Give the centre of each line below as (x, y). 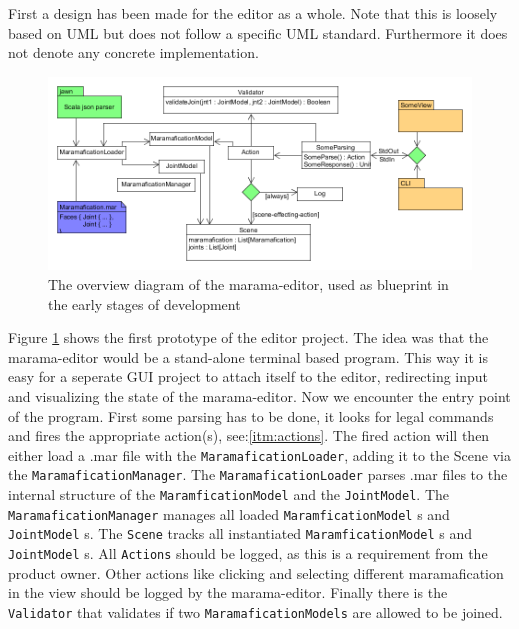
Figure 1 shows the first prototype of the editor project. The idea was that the (248, 337)
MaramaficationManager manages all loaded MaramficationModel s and (229, 513)
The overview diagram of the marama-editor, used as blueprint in (248, 283)
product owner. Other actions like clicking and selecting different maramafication (256, 572)
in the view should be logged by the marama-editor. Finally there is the (228, 592)
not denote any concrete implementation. (133, 52)
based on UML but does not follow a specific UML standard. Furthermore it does (258, 32)
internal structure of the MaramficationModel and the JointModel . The (228, 494)
